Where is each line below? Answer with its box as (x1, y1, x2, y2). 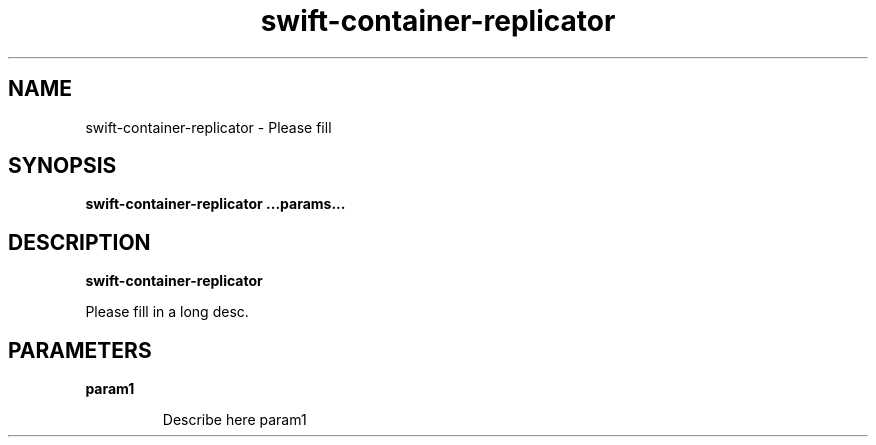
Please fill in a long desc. (85, 303, 249, 321)
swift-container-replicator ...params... (85, 195, 346, 213)
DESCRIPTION (8, 229, 151, 255)
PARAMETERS (8, 337, 152, 363)
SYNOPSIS (8, 153, 117, 179)
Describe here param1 (162, 411, 307, 429)
